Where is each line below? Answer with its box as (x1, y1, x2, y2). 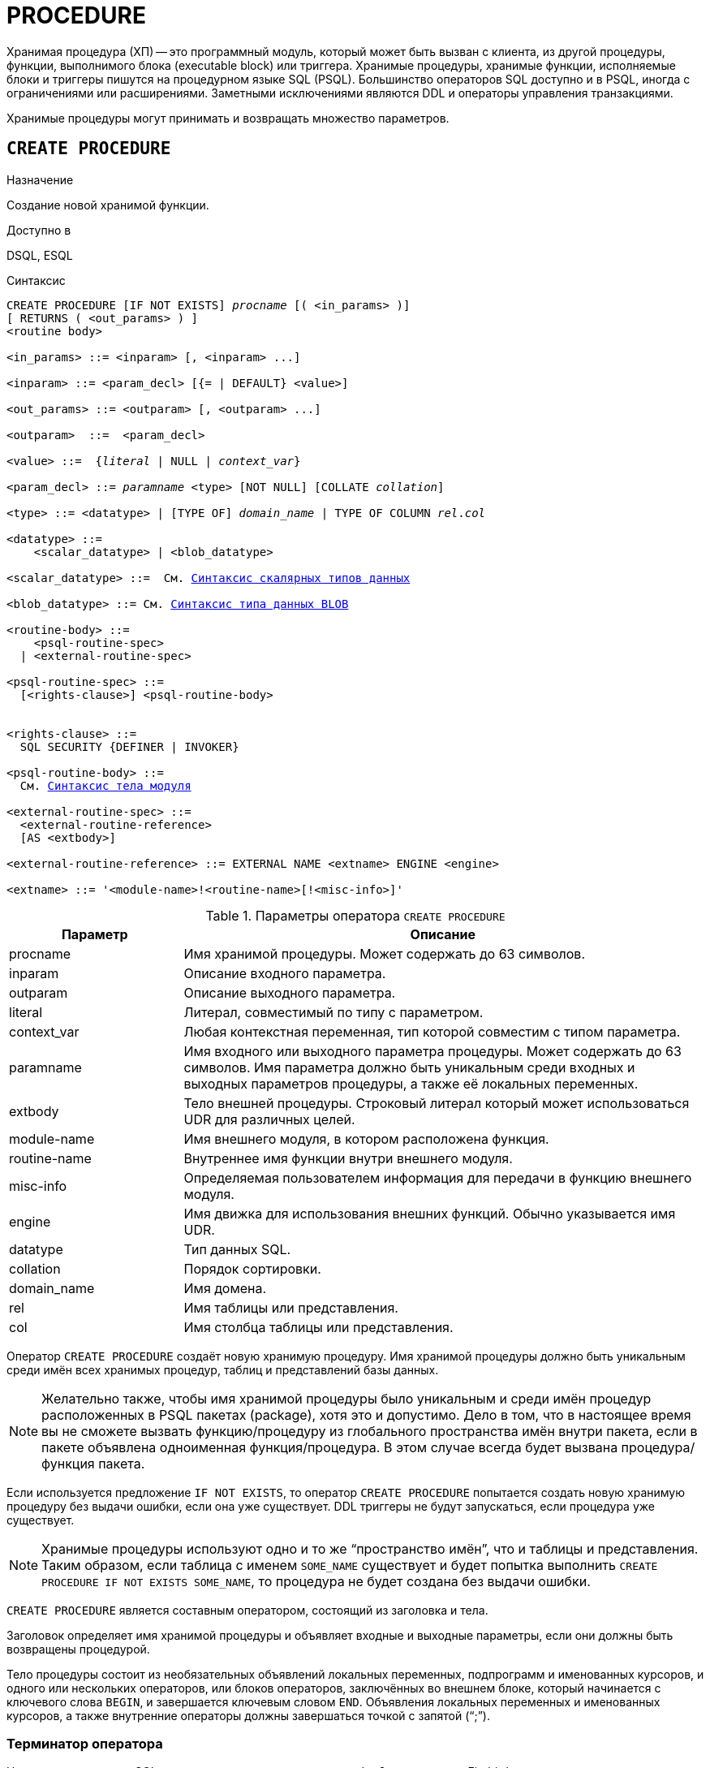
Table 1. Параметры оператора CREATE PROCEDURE (205, 907, 506, 924)
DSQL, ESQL (6, 248, 73, 262)
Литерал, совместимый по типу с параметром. (183, 1003, 484, 1020)
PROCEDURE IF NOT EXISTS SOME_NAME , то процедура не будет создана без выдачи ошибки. (41, 1572, 591, 1589)
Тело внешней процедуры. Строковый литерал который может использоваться (183, 1094, 690, 1111)
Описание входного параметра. (183, 964, 386, 981)
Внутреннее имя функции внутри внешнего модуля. (183, 1149, 513, 1166)
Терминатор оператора (6, 1735, 163, 1752)
